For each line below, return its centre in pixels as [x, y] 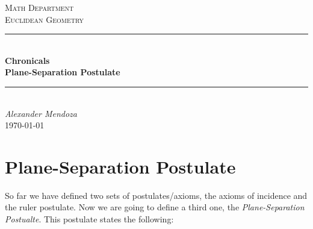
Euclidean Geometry [45, 19]
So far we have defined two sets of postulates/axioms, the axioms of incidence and [156, 195]
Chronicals [27, 60]
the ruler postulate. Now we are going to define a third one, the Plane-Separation [155, 207]
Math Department [39, 7]
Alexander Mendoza [41, 113]
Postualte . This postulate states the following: [89, 219]
